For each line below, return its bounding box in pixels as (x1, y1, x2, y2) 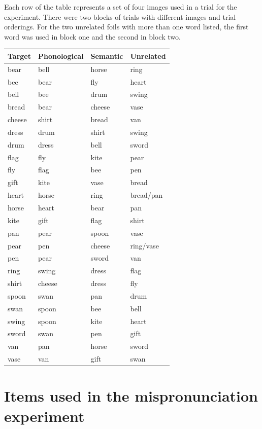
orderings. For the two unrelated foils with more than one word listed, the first (4, 21, 249, 32)
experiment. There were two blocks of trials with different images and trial (4, 11, 236, 22)
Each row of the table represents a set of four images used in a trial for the (4, 2, 237, 12)
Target (8, 50, 31, 61)
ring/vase (130, 240, 159, 251)
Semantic (90, 50, 123, 61)
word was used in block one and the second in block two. (4, 31, 181, 42)
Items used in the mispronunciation (4, 385, 258, 406)
